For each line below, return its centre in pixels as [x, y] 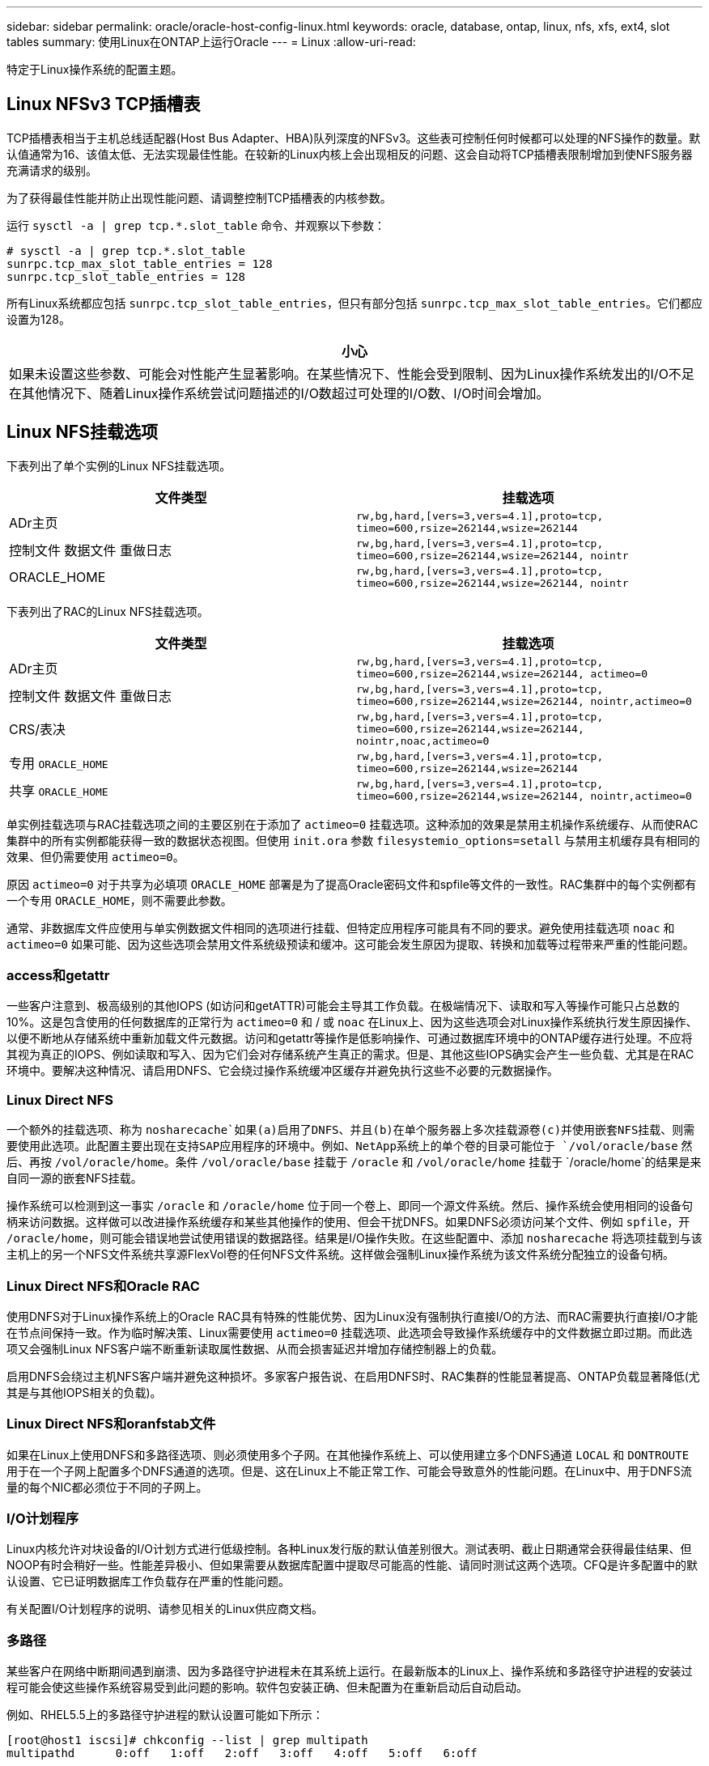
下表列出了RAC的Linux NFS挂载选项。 [108, 611]
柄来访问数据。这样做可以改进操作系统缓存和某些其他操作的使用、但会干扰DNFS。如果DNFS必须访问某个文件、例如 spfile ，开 [348, 1222]
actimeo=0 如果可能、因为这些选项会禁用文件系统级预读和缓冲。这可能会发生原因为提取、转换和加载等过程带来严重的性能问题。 [350, 944]
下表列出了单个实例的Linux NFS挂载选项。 [119, 465]
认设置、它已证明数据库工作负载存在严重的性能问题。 [148, 1581]
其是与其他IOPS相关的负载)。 [84, 1392]
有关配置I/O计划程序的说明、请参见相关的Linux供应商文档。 [165, 1609]
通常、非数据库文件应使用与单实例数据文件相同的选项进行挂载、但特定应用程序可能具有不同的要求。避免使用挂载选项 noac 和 [341, 928]
